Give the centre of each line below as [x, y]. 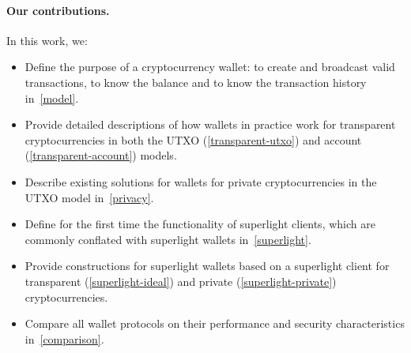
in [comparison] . [64, 338]
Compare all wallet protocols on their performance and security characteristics [215, 323]
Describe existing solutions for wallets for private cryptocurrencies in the [201, 181]
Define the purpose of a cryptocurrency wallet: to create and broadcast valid [210, 67]
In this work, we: [47, 40]
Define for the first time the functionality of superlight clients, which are [200, 224]
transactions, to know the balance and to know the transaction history [196, 82]
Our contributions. [58, 10]
